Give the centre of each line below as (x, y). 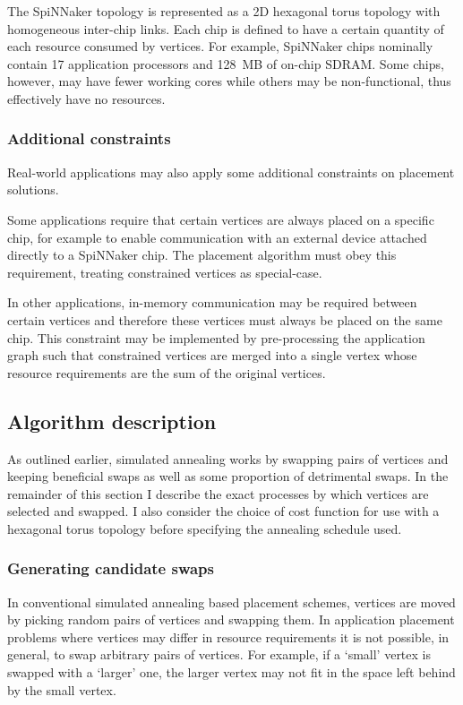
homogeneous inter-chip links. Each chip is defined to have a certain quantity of (226, 28)
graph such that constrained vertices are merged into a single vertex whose (212, 355)
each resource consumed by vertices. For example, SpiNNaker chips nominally (220, 46)
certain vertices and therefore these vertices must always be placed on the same (225, 319)
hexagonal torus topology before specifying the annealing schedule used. (205, 528)
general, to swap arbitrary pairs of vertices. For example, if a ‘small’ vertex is (219, 654)
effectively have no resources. (86, 98)
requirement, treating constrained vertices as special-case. (165, 272)
